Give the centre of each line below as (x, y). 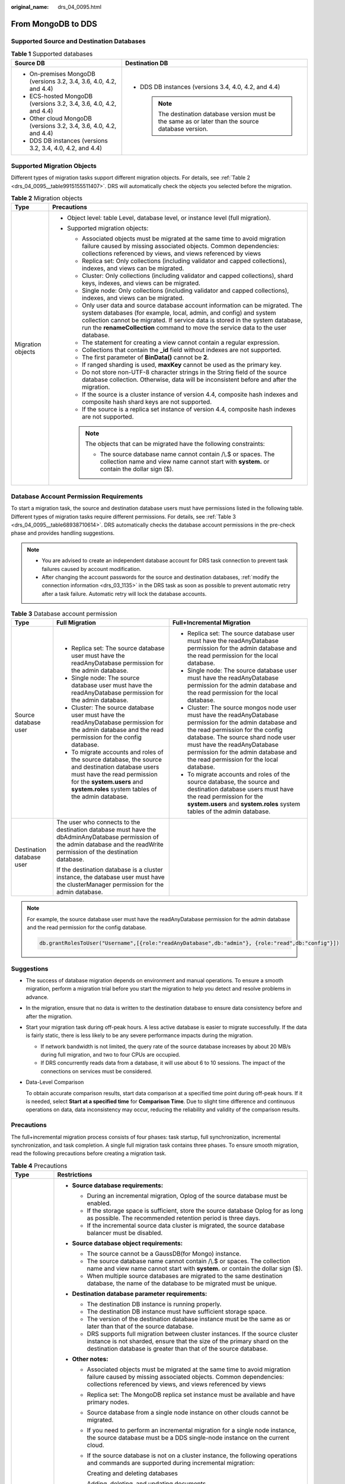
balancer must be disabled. (125, 1233)
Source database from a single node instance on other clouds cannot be (188, 1413)
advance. (37, 997)
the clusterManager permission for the (110, 884)
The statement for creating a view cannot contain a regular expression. (181, 343)
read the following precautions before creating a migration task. (89, 1153)
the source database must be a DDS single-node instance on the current (188, 1438)
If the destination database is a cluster (110, 870)
